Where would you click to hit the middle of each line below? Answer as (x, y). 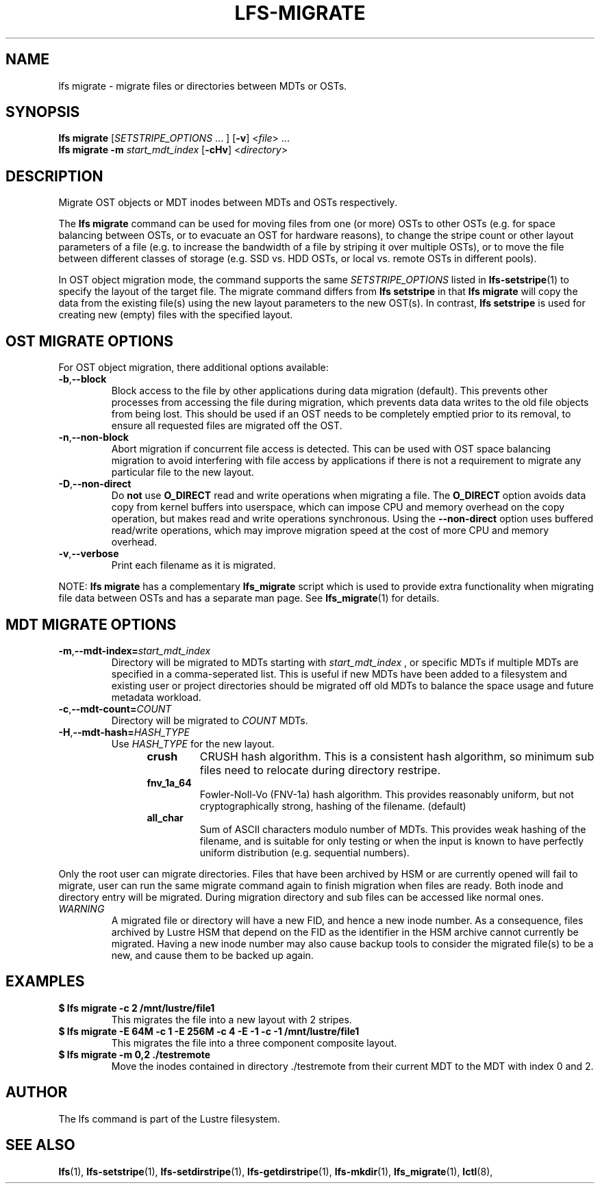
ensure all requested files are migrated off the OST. (227, 426)
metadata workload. (156, 697)
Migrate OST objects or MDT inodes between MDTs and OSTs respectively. (228, 203)
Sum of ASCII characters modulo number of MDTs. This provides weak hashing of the (393, 829)
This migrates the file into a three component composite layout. (254, 1043)
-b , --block (83, 379)
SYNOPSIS (43, 112)
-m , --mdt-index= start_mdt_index (135, 650)
